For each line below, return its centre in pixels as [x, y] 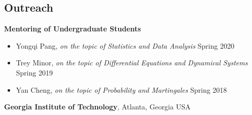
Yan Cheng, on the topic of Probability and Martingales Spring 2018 [121, 89]
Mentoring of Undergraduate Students [73, 29]
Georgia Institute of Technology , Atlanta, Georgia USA [97, 107]
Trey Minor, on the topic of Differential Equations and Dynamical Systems [132, 63]
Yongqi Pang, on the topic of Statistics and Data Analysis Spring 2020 [125, 45]
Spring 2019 [34, 72]
